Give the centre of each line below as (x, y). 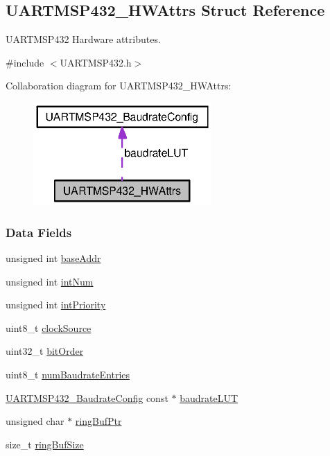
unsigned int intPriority (56, 305)
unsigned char (35, 421)
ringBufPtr (98, 421)
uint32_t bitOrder (45, 351)
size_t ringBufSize (45, 444)
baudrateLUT (209, 397)
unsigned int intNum (50, 281)
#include (25, 62)
